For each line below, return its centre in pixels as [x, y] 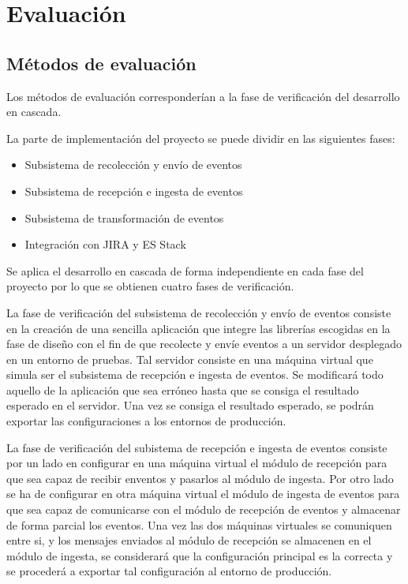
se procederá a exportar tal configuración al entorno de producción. [169, 571]
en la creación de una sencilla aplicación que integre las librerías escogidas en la [198, 328]
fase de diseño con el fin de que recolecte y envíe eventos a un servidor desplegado [204, 344]
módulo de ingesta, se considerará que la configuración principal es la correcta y [200, 555]
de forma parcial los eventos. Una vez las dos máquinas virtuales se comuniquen [199, 524]
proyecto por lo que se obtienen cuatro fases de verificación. [150, 286]
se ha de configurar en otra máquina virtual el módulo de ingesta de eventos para [203, 494]
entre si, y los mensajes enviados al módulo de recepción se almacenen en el [189, 540]
